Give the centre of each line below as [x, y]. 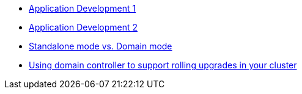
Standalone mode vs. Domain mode [101, 46]
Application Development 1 [83, 8]
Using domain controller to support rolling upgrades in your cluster [163, 65]
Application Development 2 [83, 27]
